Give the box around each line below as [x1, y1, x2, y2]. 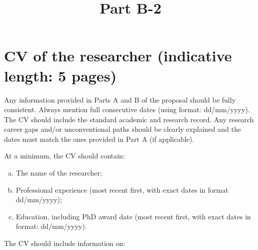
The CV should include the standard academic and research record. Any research [4, 114, 254, 124]
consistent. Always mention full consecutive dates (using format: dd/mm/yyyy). [4, 104, 250, 115]
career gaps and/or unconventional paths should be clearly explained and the [4, 124, 241, 134]
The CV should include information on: [4, 238, 125, 248]
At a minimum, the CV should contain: [4, 150, 125, 161]
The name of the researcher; [16, 168, 102, 178]
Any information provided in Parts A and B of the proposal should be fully [4, 94, 236, 105]
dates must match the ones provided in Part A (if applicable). [4, 133, 194, 144]
